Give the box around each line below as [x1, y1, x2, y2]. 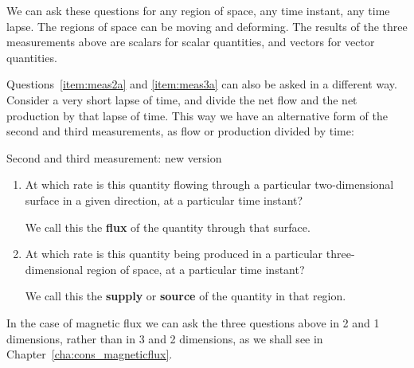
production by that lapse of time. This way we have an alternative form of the [6, 107, 388, 123]
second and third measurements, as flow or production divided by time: [6, 123, 354, 139]
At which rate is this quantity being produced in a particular [25, 245, 323, 262]
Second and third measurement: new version [6, 149, 222, 166]
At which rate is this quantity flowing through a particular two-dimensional [25, 176, 394, 193]
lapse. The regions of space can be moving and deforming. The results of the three [6, 18, 408, 34]
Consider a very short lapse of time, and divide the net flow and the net [6, 91, 357, 108]
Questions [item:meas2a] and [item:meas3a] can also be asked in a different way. [6, 76, 397, 92]
